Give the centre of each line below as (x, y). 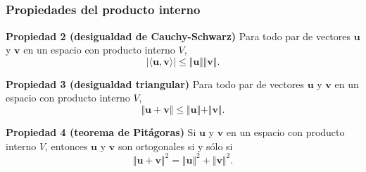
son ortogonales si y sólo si (175, 146)
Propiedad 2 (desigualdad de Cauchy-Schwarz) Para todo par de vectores (178, 36)
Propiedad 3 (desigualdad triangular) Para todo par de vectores (155, 84)
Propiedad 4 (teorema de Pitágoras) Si (101, 132)
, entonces (67, 146)
